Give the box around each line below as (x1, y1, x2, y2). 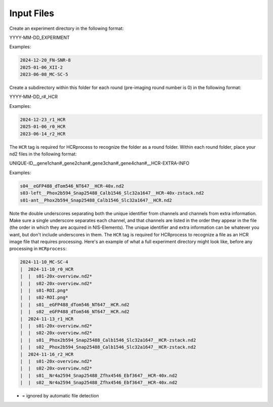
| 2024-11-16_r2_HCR (20, 351, 74, 357)
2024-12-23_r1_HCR (20, 116, 66, 123)
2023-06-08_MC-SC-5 (20, 71, 68, 77)
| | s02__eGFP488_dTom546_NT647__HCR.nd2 (20, 309, 130, 315)
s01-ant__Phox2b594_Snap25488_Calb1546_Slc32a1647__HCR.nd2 (20, 197, 172, 203)
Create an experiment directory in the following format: (9, 25, 124, 31)
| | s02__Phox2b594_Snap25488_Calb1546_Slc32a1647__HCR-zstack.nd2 (20, 344, 196, 350)
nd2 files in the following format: (9, 151, 77, 157)
